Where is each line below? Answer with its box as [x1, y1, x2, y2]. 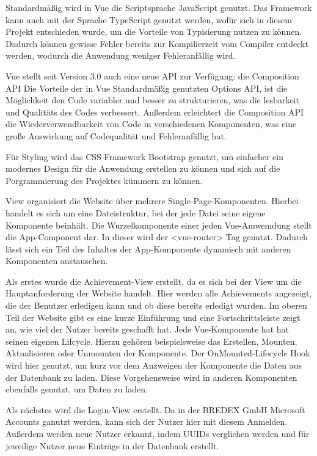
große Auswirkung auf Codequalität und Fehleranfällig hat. [5, 129, 227, 142]
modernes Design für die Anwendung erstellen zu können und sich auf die [5, 162, 280, 175]
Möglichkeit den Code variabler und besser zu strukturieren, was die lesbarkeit [5, 94, 299, 106]
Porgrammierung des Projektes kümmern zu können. [5, 174, 203, 186]
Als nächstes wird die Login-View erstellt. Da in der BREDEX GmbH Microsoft [5, 403, 305, 416]
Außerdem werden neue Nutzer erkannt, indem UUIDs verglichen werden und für [5, 427, 310, 439]
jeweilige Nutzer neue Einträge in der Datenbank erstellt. [5, 439, 219, 452]
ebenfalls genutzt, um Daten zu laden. [5, 383, 148, 395]
